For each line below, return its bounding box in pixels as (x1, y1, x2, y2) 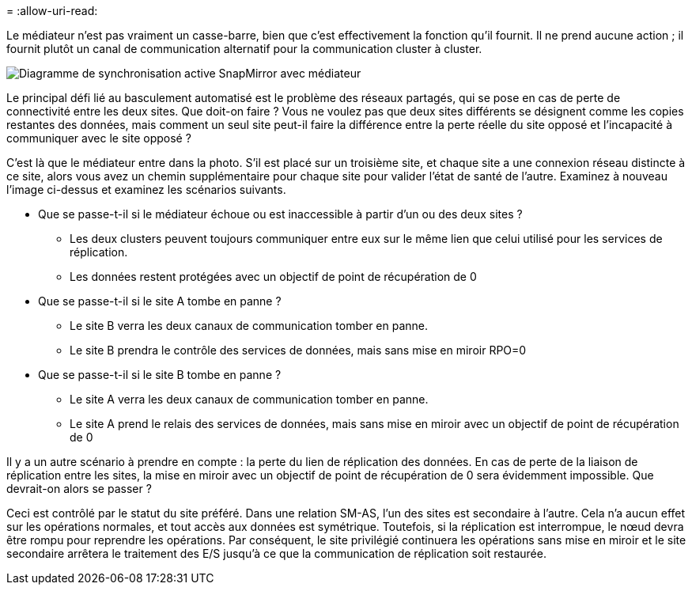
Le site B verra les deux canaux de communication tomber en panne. (70, 319, 429, 332)
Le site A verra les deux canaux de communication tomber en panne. (70, 392, 429, 406)
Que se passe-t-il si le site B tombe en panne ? (38, 368, 282, 381)
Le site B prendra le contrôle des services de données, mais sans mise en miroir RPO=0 (70, 343, 527, 357)
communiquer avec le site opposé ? (6, 131, 191, 145)
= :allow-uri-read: (6, 4, 98, 17)
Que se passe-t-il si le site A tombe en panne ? (38, 294, 282, 308)
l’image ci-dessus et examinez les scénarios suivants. (6, 183, 286, 196)
